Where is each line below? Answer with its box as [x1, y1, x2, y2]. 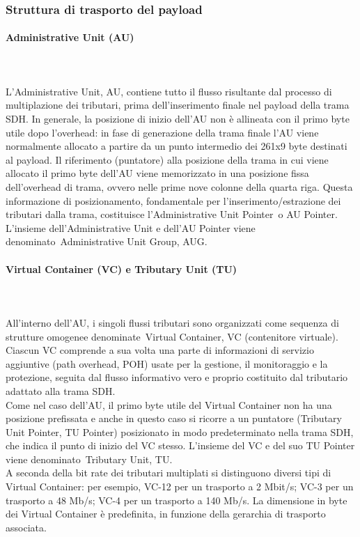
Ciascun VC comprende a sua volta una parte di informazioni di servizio [6, 343, 314, 357]
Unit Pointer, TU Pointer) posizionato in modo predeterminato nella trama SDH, [6, 424, 354, 439]
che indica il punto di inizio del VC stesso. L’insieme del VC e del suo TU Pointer [6, 438, 355, 453]
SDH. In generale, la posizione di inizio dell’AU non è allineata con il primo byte [6, 111, 350, 126]
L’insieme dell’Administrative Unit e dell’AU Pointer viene [6, 220, 256, 235]
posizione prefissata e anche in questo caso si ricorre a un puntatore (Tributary [6, 411, 342, 426]
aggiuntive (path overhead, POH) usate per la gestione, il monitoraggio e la [6, 356, 328, 371]
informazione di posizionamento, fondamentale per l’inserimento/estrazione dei [6, 193, 341, 208]
